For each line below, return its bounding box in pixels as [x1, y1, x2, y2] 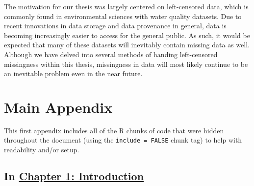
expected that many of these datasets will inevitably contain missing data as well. [4, 40, 250, 50]
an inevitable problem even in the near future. [4, 68, 143, 79]
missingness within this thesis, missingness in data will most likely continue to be [4, 59, 248, 69]
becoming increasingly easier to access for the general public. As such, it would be [4, 30, 250, 40]
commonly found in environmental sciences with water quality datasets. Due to [4, 11, 242, 21]
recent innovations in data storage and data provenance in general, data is [4, 21, 227, 31]
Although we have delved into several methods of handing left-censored [4, 49, 218, 59]
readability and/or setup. [4, 145, 79, 155]
